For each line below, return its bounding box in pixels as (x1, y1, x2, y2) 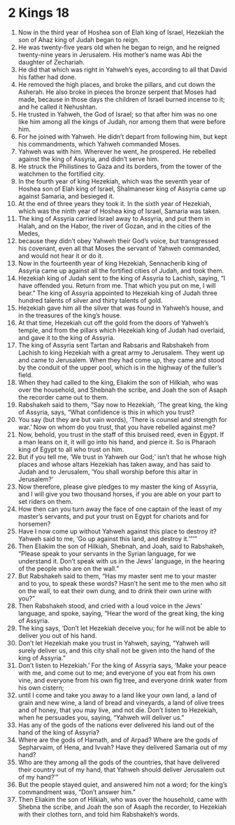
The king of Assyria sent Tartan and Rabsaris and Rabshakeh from (17, 341, 209, 349)
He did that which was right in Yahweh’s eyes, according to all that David (17, 65, 227, 74)
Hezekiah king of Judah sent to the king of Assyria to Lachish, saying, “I (17, 273, 226, 282)
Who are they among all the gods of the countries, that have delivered (17, 758, 220, 766)
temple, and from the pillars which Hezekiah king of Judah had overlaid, (17, 326, 226, 334)
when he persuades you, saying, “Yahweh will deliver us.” (17, 713, 185, 721)
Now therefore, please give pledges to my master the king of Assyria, (17, 482, 218, 491)
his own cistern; (17, 683, 64, 692)
